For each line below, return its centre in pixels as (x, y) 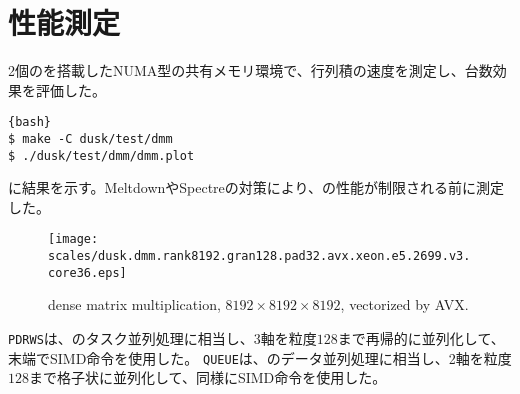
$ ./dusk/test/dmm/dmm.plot (101, 155)
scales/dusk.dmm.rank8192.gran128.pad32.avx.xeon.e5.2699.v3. (259, 256)
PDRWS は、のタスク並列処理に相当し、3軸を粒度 (162, 338)
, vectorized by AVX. (404, 304)
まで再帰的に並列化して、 (421, 338)
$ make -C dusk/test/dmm (90, 138)
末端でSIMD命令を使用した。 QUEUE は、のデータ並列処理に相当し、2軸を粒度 (260, 357)
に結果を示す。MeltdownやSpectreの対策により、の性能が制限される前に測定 (256, 187)
